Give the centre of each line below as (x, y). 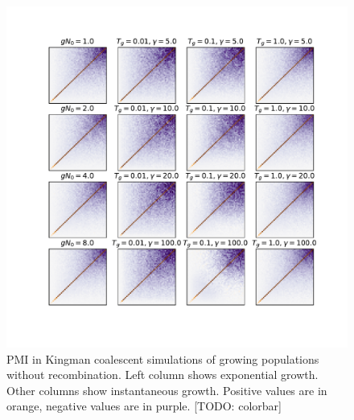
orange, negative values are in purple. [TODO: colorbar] (144, 406)
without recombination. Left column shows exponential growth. (163, 375)
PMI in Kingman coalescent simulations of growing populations (163, 358)
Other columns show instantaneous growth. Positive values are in (167, 390)
